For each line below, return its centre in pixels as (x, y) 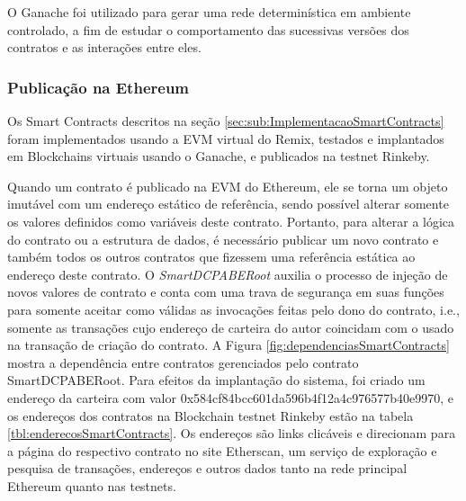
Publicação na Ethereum (99, 87)
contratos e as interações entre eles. (104, 47)
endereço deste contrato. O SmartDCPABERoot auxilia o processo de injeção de (228, 274)
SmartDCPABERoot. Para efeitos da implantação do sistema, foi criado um (216, 380)
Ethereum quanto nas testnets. (92, 485)
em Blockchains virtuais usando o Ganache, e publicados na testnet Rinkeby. (219, 156)
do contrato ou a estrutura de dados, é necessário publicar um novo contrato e (223, 239)
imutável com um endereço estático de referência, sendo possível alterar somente (228, 204)
